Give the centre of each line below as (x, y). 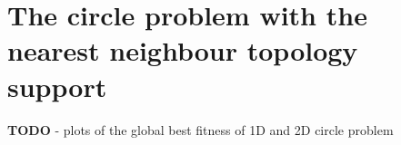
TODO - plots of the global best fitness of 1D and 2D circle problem (200, 129)
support (57, 86)
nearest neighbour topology (183, 50)
